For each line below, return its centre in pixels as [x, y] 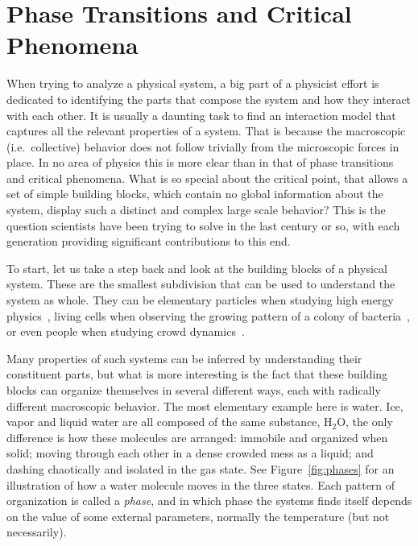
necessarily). [37, 532]
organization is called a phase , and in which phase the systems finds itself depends [209, 500]
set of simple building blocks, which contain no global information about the [195, 194]
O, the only [365, 422]
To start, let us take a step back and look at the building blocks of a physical [197, 268]
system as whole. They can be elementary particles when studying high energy [200, 300]
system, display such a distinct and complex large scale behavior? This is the [196, 210]
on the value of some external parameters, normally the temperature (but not [198, 516]
